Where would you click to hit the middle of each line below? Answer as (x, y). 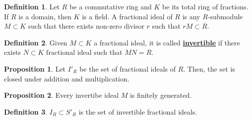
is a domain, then (45, 16)
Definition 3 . (26, 111)
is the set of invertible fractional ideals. (138, 111)
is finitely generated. (161, 95)
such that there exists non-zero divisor (86, 26)
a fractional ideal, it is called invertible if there (167, 42)
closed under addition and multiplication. (67, 78)
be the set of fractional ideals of (128, 68)
